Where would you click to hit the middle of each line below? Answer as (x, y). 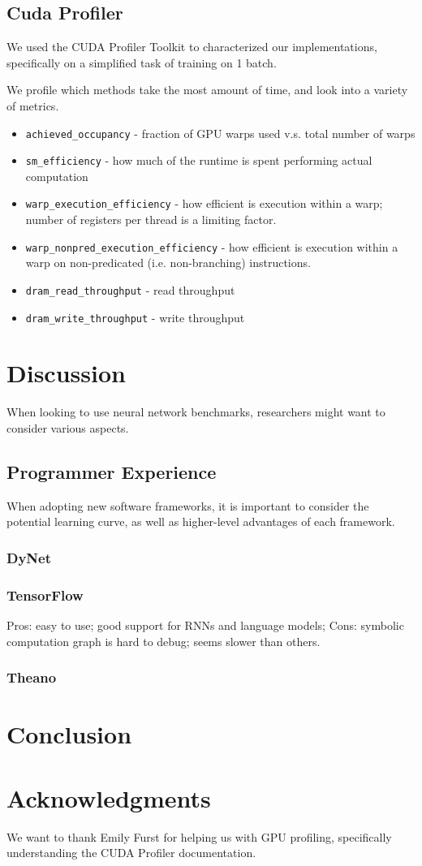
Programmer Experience (112, 472)
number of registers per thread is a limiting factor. (151, 220)
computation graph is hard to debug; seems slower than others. (164, 641)
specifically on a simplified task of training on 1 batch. (142, 62)
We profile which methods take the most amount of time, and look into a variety (207, 90)
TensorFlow (45, 595)
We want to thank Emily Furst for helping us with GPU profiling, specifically (199, 836)
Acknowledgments (109, 797)
